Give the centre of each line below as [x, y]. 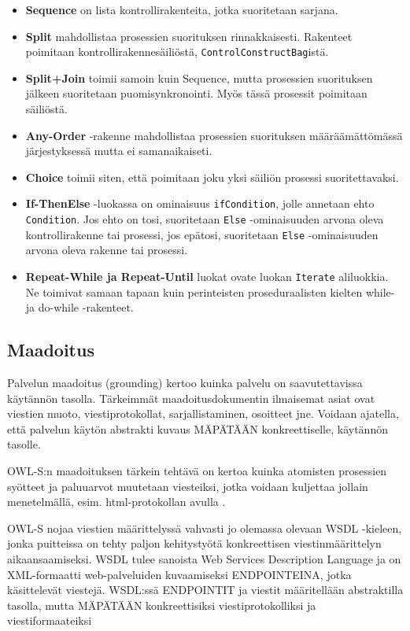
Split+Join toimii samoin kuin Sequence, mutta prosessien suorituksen [199, 77]
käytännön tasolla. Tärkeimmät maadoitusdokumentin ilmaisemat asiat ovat [191, 398]
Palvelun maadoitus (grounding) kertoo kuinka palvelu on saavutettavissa [185, 383]
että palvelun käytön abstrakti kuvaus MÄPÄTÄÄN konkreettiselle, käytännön [198, 428]
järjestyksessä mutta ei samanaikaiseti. [119, 151]
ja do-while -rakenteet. [79, 307]
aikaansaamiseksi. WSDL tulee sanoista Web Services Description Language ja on [204, 558]
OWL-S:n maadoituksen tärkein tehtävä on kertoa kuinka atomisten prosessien [197, 470]
